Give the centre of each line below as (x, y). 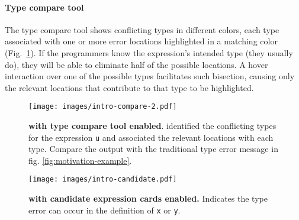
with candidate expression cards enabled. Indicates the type (148, 198)
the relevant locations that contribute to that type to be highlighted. (129, 87)
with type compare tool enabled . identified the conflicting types (152, 126)
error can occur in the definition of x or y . (105, 210)
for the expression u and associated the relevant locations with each (151, 137)
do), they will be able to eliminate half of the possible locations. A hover (136, 64)
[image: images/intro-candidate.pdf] (103, 179)
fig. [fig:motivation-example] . (80, 160)
